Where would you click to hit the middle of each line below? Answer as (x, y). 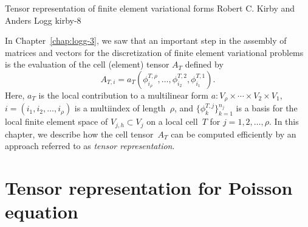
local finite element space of (56, 121)
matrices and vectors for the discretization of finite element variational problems (154, 52)
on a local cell (172, 121)
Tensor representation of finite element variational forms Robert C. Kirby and (150, 8)
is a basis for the (267, 108)
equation (42, 211)
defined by (204, 64)
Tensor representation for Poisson (149, 188)
